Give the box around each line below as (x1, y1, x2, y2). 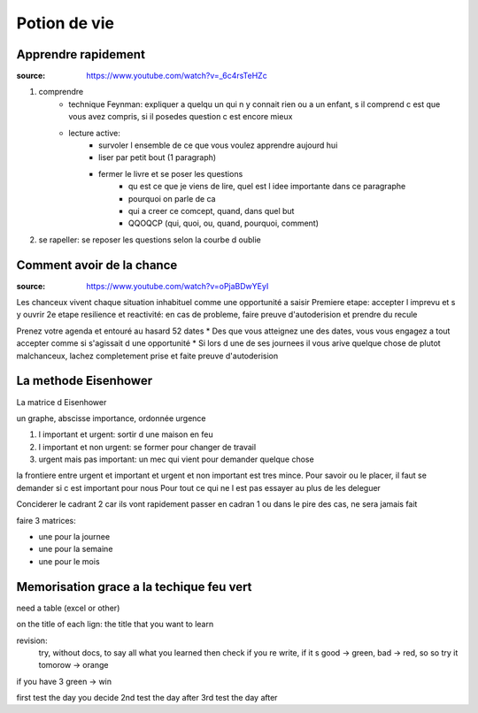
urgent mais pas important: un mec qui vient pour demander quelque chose (38, 454, 314, 464)
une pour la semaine (38, 544, 113, 555)
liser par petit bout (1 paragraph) (98, 152, 217, 163)
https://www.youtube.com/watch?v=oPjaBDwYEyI (86, 280, 269, 291)
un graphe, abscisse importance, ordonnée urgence (16, 412, 207, 424)
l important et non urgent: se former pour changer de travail (38, 441, 257, 452)
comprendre (38, 87, 84, 97)
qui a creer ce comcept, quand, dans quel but (128, 205, 295, 216)
